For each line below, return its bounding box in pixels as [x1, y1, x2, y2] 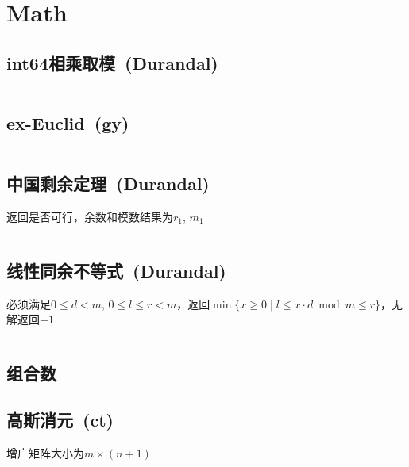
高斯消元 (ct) [6, 408, 114, 432]
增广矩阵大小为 [6, 444, 84, 461]
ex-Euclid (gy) [6, 110, 129, 135]
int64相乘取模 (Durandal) [6, 50, 218, 75]
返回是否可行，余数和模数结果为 [6, 208, 173, 224]
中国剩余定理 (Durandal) [6, 171, 210, 196]
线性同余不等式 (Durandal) [6, 258, 226, 282]
